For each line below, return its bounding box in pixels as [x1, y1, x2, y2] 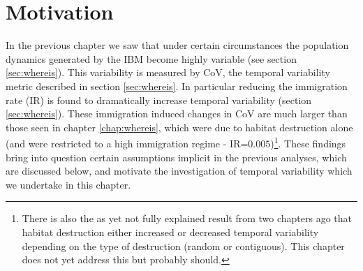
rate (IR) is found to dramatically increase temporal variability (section [6, 92, 312, 107]
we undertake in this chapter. [6, 177, 131, 191]
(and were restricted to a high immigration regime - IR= [6, 135, 249, 150]
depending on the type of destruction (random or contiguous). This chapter [22, 238, 345, 253]
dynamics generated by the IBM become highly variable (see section [6, 51, 297, 66]
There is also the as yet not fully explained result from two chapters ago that [22, 211, 353, 226]
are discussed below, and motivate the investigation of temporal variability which [6, 163, 353, 178]
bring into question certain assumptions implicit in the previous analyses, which [6, 149, 347, 164]
